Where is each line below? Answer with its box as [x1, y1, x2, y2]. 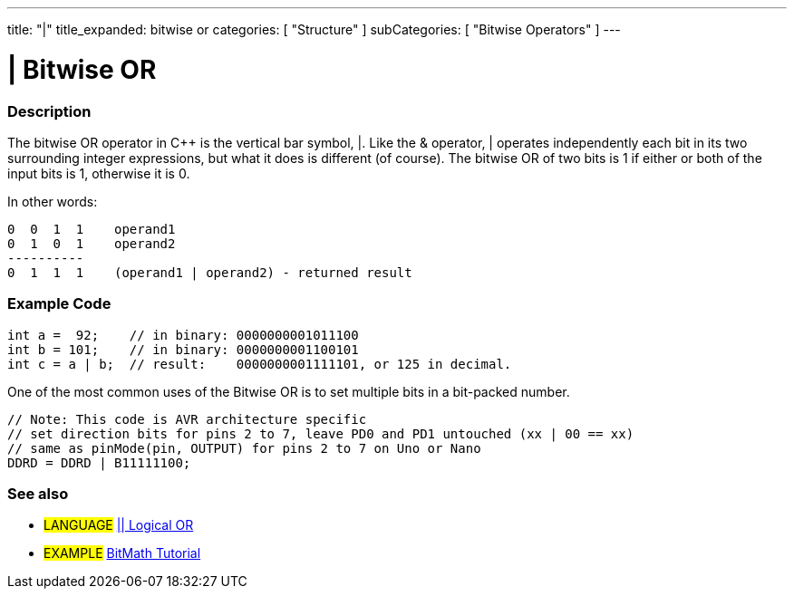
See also [7, 485, 69, 503]
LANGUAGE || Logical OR [44, 517, 194, 534]
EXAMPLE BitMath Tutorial [44, 545, 201, 562]
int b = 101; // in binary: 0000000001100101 [7, 341, 359, 357]
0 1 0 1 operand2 [7, 236, 176, 251]
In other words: [7, 193, 98, 209]
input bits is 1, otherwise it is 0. [7, 165, 190, 181]
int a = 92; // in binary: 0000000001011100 [7, 327, 359, 342]
